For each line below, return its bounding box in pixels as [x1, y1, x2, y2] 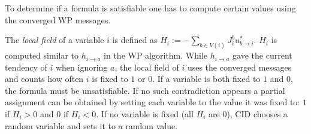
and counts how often [5, 72, 84, 85]
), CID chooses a [227, 108, 288, 120]
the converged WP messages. [5, 13, 111, 26]
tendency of [5, 60, 47, 73]
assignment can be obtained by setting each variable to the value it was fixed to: [5, 96, 300, 108]
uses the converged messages [187, 60, 292, 73]
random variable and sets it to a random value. [5, 119, 178, 132]
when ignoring [55, 60, 108, 73]
